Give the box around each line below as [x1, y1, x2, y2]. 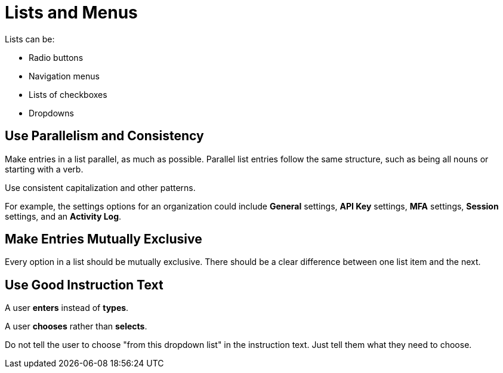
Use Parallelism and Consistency [5, 128, 204, 144]
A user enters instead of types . [5, 303, 129, 313]
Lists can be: [5, 33, 55, 44]
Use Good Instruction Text [5, 277, 163, 292]
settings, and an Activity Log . [5, 211, 122, 221]
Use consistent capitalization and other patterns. [5, 182, 196, 193]
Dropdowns [29, 107, 74, 118]
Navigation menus [29, 70, 100, 81]
